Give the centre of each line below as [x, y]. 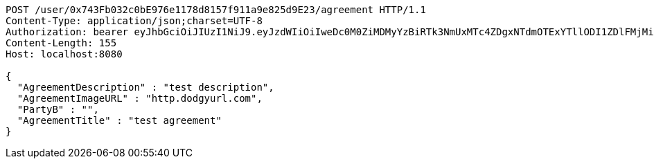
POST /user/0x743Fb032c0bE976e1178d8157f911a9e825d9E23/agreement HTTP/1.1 [216, 10]
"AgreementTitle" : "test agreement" [119, 120]
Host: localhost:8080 [64, 54]
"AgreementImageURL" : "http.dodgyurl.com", [140, 98]
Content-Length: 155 [61, 43]
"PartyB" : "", [58, 109]
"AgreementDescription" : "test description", [145, 87]
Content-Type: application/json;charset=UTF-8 [134, 21]
